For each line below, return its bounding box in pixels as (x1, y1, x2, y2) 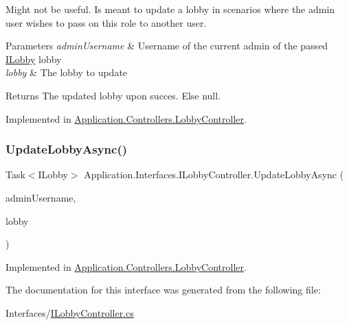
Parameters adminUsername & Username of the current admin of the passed (5, 38, 328, 53)
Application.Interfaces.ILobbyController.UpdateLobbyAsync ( (84, 167, 344, 182)
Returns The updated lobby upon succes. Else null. (5, 88, 221, 102)
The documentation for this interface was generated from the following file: (5, 282, 321, 297)
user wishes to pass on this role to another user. (5, 15, 207, 29)
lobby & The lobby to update (5, 65, 128, 80)
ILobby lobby (5, 51, 62, 66)
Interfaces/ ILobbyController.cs (5, 305, 134, 320)
